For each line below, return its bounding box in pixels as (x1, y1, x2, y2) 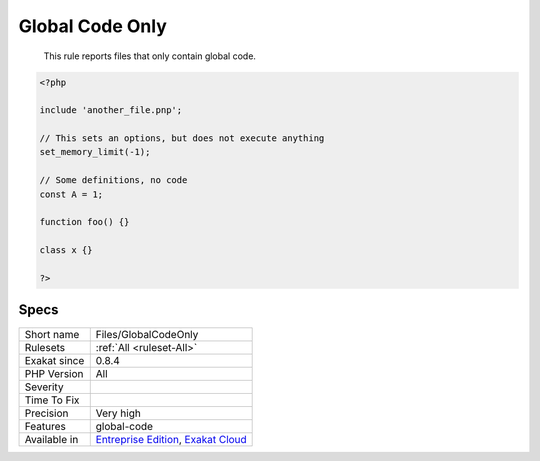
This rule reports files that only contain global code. (43, 50, 257, 62)
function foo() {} (39, 216, 130, 228)
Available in (24, 432, 79, 446)
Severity (24, 380, 64, 394)
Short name (24, 327, 80, 341)
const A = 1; (39, 188, 104, 200)
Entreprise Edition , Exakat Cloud (95, 432, 247, 446)
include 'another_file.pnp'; (39, 105, 183, 116)
